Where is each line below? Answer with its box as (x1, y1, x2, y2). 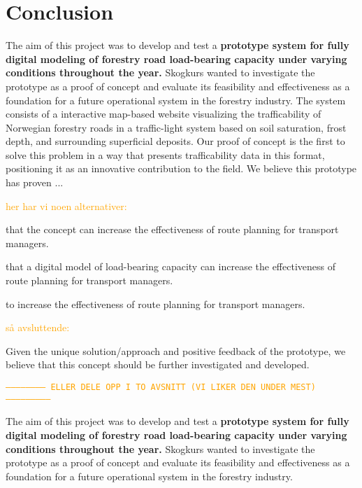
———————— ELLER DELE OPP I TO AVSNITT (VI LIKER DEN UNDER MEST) (6, 382, 316, 392)
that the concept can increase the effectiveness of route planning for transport (6, 222, 339, 237)
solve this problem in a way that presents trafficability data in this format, (6, 147, 325, 162)
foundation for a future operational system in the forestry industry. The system (6, 92, 346, 107)
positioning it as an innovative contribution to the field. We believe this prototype (6, 161, 357, 176)
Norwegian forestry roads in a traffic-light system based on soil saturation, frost (6, 120, 347, 134)
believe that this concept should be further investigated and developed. (6, 357, 310, 372)
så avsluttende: (6, 320, 70, 335)
